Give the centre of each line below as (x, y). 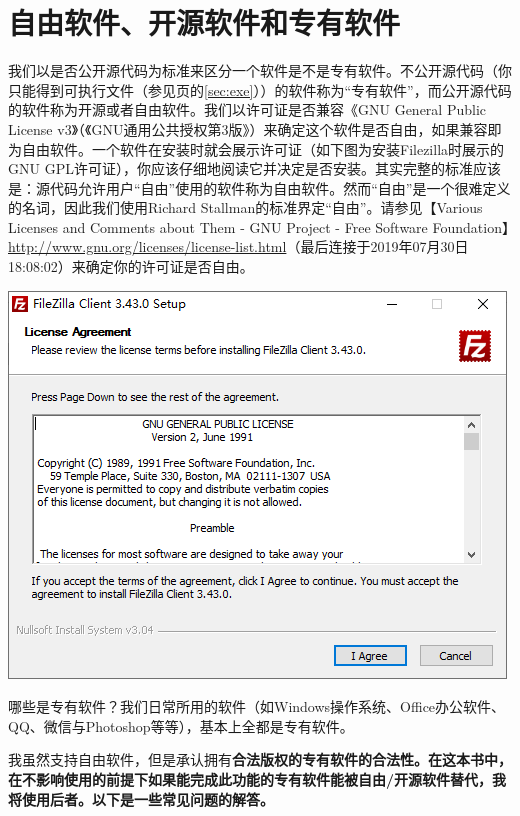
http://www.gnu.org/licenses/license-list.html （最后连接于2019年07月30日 (238, 246)
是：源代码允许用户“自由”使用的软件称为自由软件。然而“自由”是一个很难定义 (259, 187)
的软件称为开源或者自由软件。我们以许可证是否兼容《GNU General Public (247, 109)
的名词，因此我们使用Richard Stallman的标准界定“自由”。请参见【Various (245, 207)
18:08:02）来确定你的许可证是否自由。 (131, 266)
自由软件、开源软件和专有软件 (204, 22)
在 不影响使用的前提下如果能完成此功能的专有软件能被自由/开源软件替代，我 (257, 779)
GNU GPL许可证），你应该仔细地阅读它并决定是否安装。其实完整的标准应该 (254, 168)
